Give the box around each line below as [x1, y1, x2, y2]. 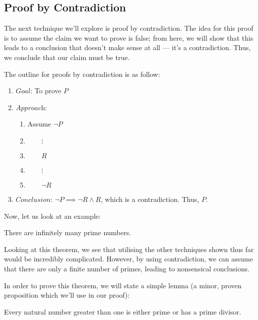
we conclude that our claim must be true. [4, 52, 130, 62]
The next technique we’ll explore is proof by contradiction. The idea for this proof [4, 23, 254, 33]
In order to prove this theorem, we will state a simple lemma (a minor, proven [4, 280, 242, 290]
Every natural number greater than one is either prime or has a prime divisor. [4, 306, 242, 317]
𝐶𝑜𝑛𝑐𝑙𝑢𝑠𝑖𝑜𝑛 [15, 196, 51, 203]
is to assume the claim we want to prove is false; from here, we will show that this [4, 32, 254, 43]
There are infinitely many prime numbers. [4, 227, 131, 238]
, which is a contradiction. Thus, [101, 193, 199, 204]
